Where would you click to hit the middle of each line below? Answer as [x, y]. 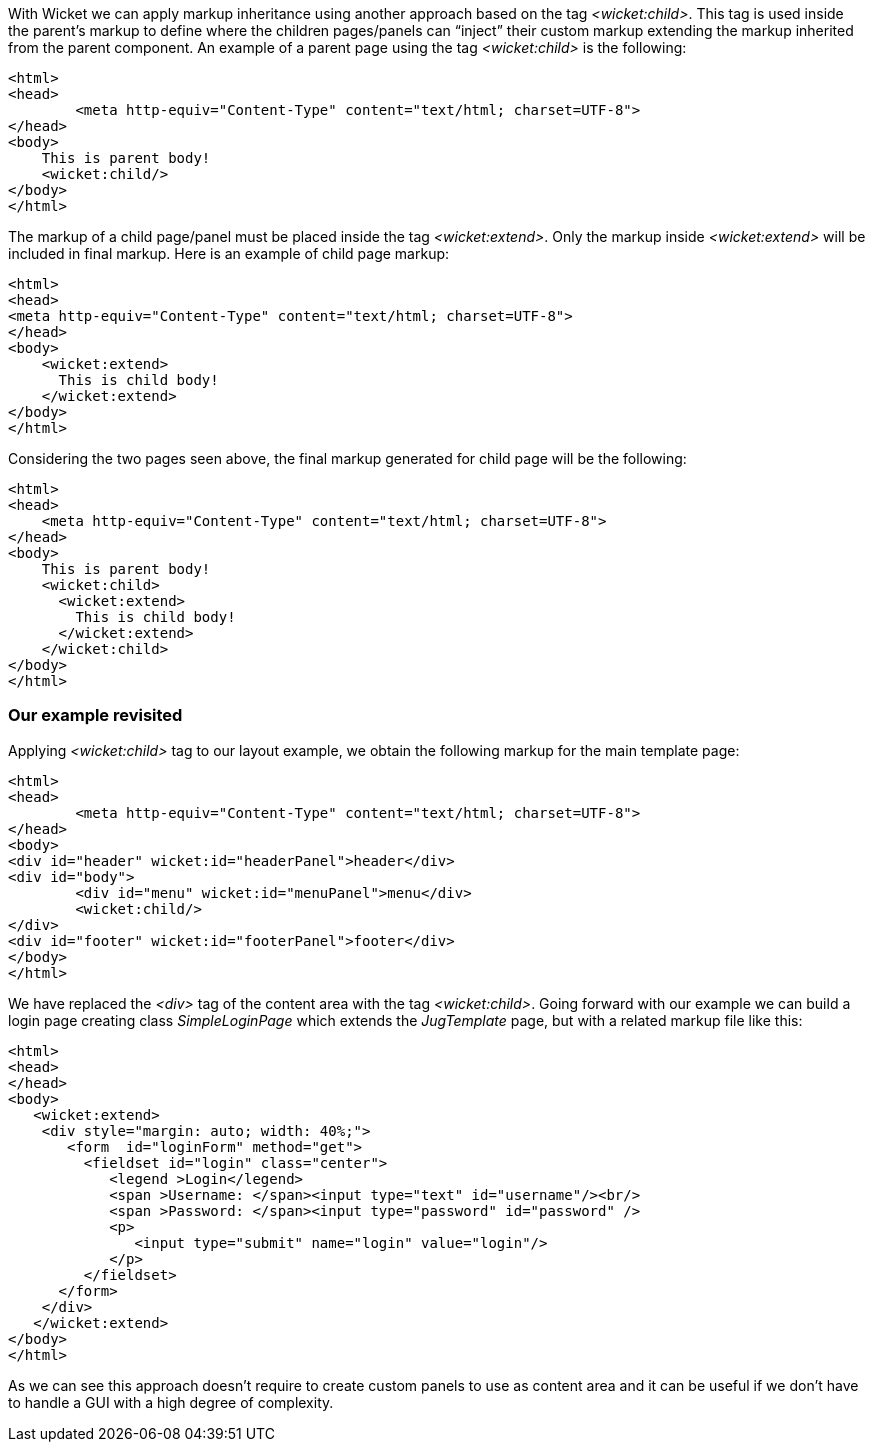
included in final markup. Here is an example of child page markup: [229, 253]
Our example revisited [95, 715]
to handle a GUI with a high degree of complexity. [171, 1402]
